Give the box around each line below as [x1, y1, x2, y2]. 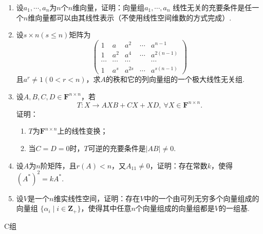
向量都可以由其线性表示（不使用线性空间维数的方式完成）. [35, 12, 232, 23]
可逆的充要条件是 [88, 142, 146, 153]
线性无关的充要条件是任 [173, 2, 252, 12]
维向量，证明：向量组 [72, 2, 145, 12]
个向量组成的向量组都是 [135, 203, 215, 214]
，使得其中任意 [81, 203, 131, 214]
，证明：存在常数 [149, 160, 208, 171]
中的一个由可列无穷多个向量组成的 [144, 193, 259, 203]
